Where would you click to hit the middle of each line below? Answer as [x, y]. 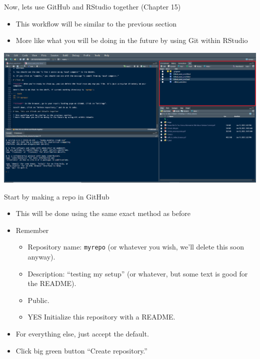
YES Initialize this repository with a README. [101, 317]
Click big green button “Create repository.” [81, 350]
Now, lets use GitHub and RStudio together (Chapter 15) [92, 6]
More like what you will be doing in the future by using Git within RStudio [132, 40]
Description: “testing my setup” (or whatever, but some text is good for [138, 273]
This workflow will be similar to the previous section [96, 23]
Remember [32, 230]
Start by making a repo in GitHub [57, 196]
